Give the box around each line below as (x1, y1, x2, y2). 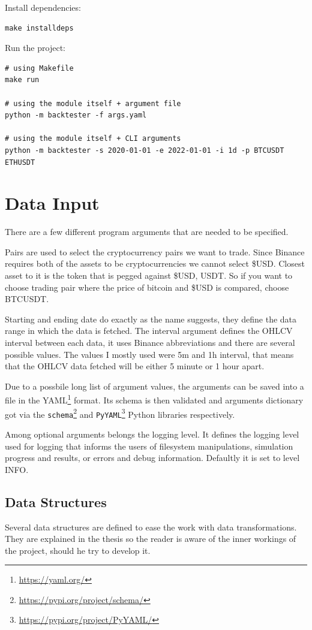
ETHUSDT (5, 158, 35, 167)
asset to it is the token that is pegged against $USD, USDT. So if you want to (5, 269, 293, 282)
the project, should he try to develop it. (5, 544, 151, 556)
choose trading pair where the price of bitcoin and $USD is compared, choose (5, 281, 289, 293)
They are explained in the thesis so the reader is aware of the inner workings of (5, 532, 296, 545)
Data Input (5, 191, 100, 215)
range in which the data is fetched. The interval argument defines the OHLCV (5, 324, 293, 337)
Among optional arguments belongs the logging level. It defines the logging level (5, 427, 299, 440)
